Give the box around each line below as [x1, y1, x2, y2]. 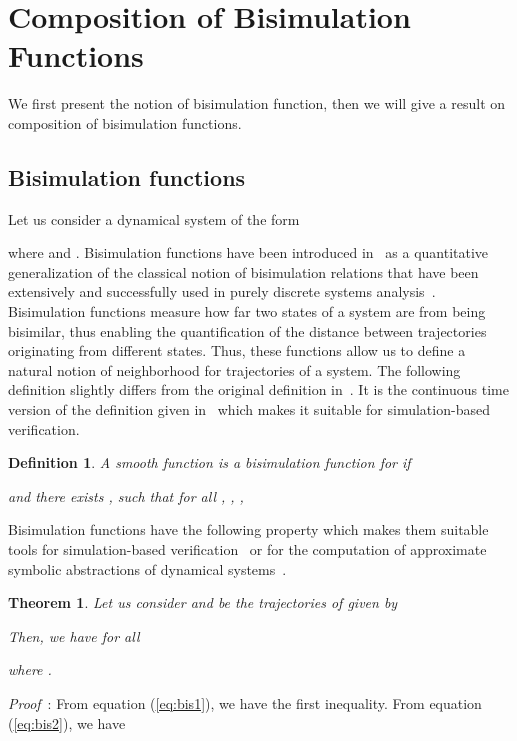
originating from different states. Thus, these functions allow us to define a [8, 340, 466, 361]
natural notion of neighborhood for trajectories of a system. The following [8, 359, 461, 380]
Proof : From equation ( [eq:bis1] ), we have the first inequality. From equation [8, 692, 482, 713]
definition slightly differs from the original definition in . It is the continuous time [8, 379, 509, 400]
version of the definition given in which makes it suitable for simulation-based [8, 399, 490, 420]
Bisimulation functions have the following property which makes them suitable [8, 519, 489, 540]
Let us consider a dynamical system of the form [8, 208, 300, 229]
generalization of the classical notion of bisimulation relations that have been [8, 261, 479, 282]
